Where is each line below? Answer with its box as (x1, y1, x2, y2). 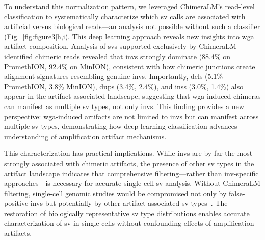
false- (228, 188, 245, 198)
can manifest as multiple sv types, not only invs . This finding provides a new (4, 100, 244, 111)
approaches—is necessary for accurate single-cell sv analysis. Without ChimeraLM (4, 178, 261, 189)
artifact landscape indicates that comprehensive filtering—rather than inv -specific (4, 168, 259, 178)
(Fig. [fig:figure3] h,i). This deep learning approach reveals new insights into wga (4, 31, 254, 41)
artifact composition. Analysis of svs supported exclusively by (4, 41, 197, 51)
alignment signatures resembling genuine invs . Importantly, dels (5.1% (4, 71, 223, 82)
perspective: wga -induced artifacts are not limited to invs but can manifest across (4, 111, 259, 121)
